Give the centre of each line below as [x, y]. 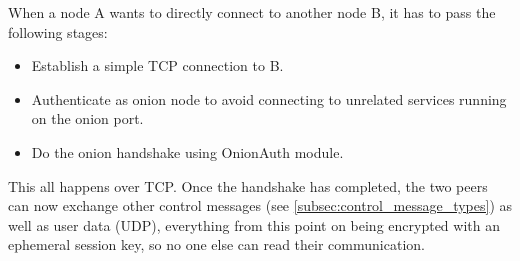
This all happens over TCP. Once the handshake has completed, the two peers [248, 185]
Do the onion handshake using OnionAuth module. [187, 151]
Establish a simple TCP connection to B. [157, 65]
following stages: [58, 31]
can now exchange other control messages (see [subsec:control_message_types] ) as [260, 205]
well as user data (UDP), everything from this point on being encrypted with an [254, 224]
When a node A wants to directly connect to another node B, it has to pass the [252, 12]
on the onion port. [87, 118]
